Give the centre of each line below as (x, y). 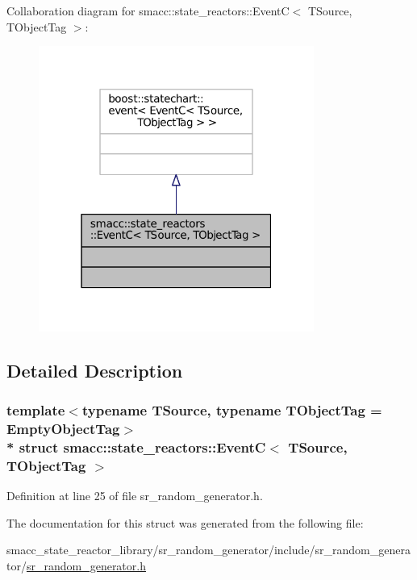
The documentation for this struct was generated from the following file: (185, 522)
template (36, 409)
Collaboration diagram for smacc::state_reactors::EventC (148, 10)
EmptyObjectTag (63, 428)
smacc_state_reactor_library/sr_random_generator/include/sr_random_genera (208, 550)
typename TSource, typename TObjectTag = (232, 409)
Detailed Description (95, 370)
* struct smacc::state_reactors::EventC (136, 446)
